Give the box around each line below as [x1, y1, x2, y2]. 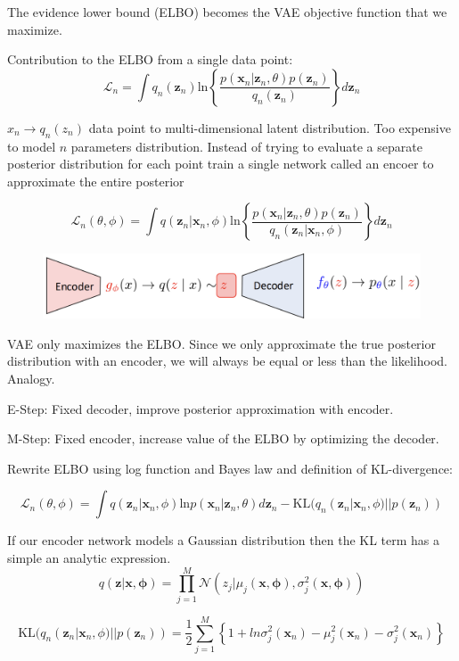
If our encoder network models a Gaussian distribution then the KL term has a [7, 531, 440, 549]
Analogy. [7, 369, 55, 388]
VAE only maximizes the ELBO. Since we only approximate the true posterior [7, 334, 436, 352]
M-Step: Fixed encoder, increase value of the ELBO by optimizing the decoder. [7, 429, 439, 448]
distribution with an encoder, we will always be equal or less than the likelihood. [7, 351, 447, 370]
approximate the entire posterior [7, 171, 184, 190]
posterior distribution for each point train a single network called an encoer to [7, 154, 434, 173]
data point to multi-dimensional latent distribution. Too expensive [88, 118, 451, 136]
